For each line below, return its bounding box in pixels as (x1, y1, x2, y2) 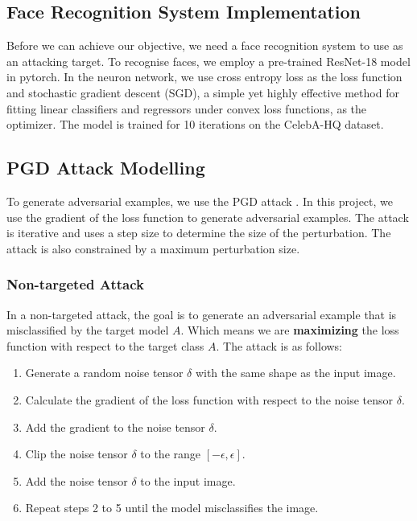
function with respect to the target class (6, 337, 204, 354)
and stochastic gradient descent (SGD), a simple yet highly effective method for (6, 84, 399, 101)
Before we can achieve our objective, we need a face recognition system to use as (6, 37, 403, 54)
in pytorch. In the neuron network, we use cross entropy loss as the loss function (6, 68, 403, 85)
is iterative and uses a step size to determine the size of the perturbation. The (6, 224, 391, 241)
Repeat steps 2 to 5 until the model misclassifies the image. (25, 499, 319, 516)
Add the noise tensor (25, 472, 128, 489)
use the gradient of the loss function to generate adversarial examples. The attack (6, 208, 409, 225)
